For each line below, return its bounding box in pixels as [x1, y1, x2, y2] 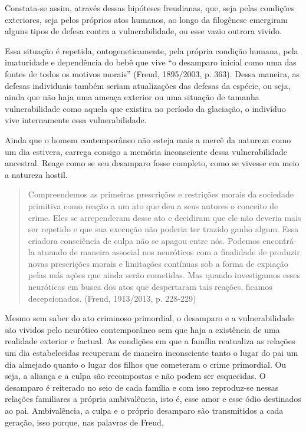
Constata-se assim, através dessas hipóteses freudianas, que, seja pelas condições [5, 2, 295, 14]
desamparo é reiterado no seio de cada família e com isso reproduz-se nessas [5, 381, 279, 393]
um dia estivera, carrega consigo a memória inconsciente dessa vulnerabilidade [5, 145, 287, 157]
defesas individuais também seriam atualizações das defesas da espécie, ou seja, [5, 79, 291, 91]
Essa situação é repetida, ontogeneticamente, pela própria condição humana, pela [5, 44, 298, 57]
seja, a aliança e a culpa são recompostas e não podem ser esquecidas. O [5, 370, 266, 382]
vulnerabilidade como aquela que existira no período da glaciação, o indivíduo [5, 102, 286, 114]
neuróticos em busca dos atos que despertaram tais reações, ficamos [28, 281, 272, 293]
